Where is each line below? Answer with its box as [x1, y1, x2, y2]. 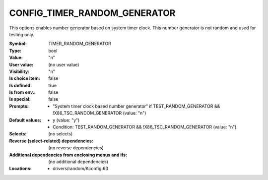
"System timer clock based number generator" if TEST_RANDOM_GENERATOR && [53, 103, 220, 109]
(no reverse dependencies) [48, 145, 104, 151]
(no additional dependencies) [48, 159, 109, 165]
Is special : [9, 96, 31, 102]
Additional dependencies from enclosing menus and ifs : [9, 152, 128, 158]
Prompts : [9, 103, 29, 109]
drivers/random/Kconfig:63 [53, 166, 109, 172]
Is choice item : [9, 75, 40, 81]
